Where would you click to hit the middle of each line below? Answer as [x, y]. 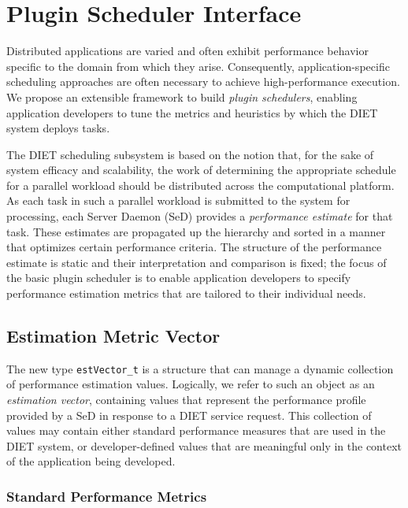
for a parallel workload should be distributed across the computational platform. [200, 185]
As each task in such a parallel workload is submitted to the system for [178, 200]
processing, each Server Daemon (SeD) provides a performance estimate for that [200, 216]
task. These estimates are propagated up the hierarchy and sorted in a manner [196, 231]
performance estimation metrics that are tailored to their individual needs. [186, 293]
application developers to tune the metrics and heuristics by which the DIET [192, 112]
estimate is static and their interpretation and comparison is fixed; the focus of [197, 262]
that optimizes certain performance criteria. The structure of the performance [194, 247]
